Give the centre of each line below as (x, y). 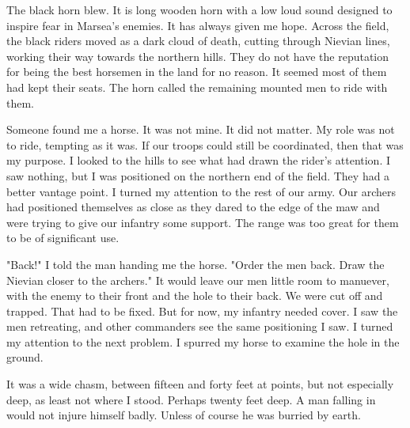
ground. (25, 357)
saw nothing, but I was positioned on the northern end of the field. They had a (198, 175)
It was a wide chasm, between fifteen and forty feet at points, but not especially (200, 384)
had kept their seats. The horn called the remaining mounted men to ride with (197, 87)
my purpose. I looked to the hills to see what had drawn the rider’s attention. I (199, 160)
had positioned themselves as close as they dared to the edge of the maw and (193, 207)
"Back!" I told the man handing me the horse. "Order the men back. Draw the (196, 264)
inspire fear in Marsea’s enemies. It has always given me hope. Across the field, (198, 25)
